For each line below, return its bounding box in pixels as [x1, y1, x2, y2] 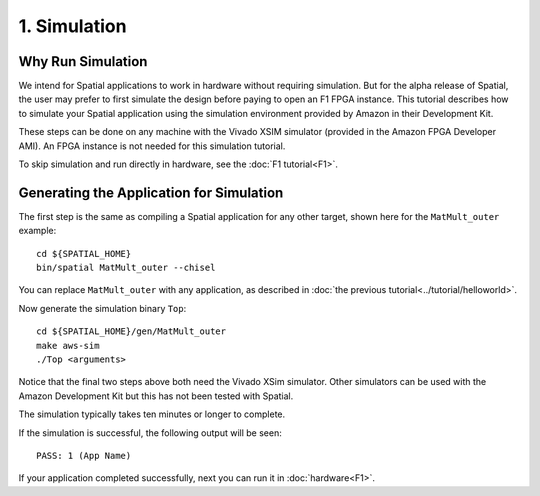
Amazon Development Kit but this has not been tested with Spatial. [18, 390, 294, 402]
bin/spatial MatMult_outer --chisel [36, 262, 216, 274]
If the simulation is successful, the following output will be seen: [18, 426, 282, 439]
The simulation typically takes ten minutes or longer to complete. [18, 408, 286, 420]
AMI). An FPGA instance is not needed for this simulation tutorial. [18, 140, 286, 152]
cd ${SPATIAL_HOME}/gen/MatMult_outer [36, 326, 227, 337]
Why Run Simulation [18, 53, 148, 70]
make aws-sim [36, 340, 100, 351]
